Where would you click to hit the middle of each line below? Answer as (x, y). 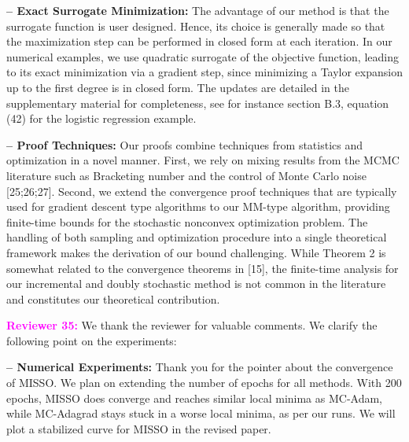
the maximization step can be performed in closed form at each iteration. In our (199, 41)
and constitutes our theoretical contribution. (113, 298)
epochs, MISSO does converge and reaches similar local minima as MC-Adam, (195, 398)
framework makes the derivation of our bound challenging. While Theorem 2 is (196, 252)
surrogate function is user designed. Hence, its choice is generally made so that (196, 26)
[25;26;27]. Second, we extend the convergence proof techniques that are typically (202, 191)
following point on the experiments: (92, 340)
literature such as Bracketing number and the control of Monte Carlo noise (186, 175)
